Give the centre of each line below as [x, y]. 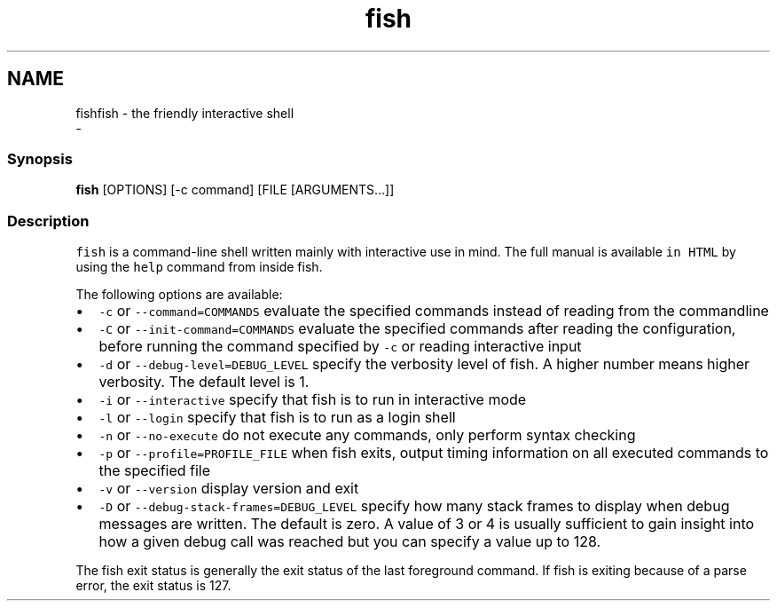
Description [48, 221]
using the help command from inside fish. [199, 267]
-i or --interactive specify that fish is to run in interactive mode [313, 400]
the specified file [155, 471]
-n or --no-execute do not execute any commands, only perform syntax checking [367, 435]
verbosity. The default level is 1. [204, 382]
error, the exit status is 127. [153, 586]
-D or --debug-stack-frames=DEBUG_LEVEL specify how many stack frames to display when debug [414, 506]
